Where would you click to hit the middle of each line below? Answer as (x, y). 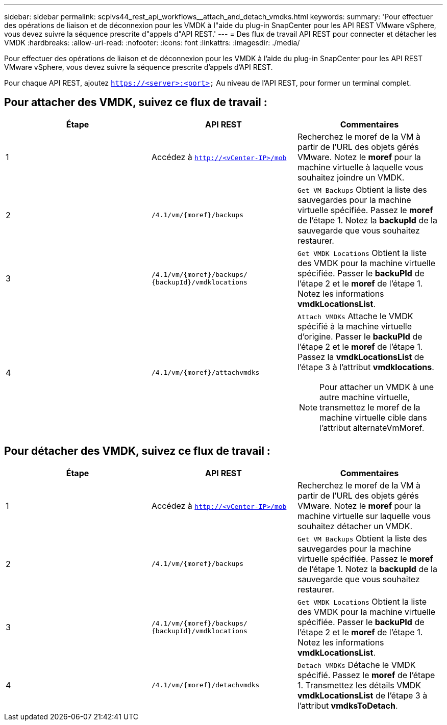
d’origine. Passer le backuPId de (360, 336)
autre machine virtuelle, (365, 397)
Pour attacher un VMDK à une (377, 387)
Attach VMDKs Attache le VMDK (355, 316)
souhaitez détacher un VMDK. (355, 526)
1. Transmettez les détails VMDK (359, 685)
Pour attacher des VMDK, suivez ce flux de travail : (136, 102)
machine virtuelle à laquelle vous (360, 167)
